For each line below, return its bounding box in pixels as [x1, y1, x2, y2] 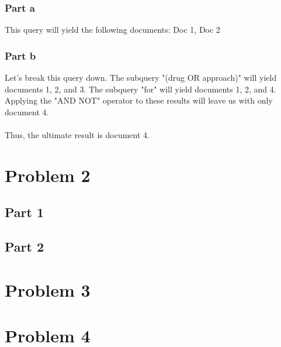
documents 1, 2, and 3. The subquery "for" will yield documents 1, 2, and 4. [5, 83, 276, 95]
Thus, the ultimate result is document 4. [5, 129, 150, 140]
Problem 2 [5, 163, 91, 187]
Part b [5, 48, 36, 63]
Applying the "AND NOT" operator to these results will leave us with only [5, 94, 273, 106]
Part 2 [5, 238, 44, 256]
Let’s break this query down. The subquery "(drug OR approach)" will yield [5, 71, 277, 84]
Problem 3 [5, 277, 91, 301]
